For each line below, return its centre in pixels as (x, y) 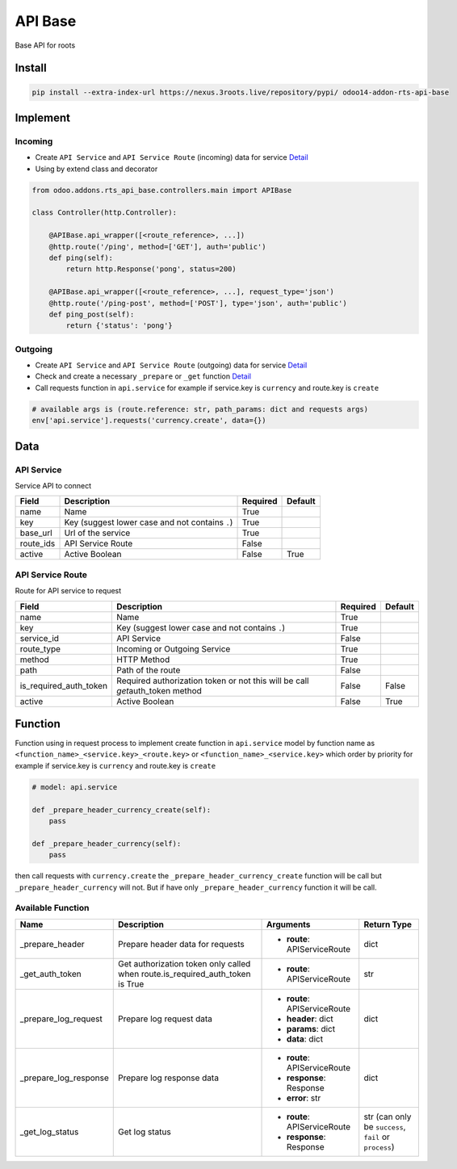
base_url (36, 533)
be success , (385, 1126)
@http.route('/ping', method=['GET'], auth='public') (157, 247)
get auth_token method (159, 690)
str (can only (388, 1117)
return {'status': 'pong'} (119, 326)
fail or (377, 1137)
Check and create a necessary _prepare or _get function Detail (143, 376)
